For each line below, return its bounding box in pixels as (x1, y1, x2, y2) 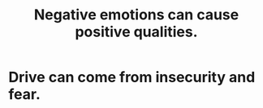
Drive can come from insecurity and (8, 69, 256, 86)
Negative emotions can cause (33, 6, 239, 24)
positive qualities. (75, 23, 198, 41)
